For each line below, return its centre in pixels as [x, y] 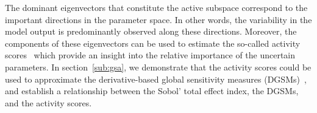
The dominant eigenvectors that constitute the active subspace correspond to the [156, 7]
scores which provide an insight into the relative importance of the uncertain [150, 55]
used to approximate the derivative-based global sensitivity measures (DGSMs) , [156, 79]
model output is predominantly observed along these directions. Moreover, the [151, 31]
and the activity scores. [48, 102]
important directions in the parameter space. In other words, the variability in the [158, 19]
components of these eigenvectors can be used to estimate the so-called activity [153, 43]
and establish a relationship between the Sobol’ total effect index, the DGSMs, [152, 91]
